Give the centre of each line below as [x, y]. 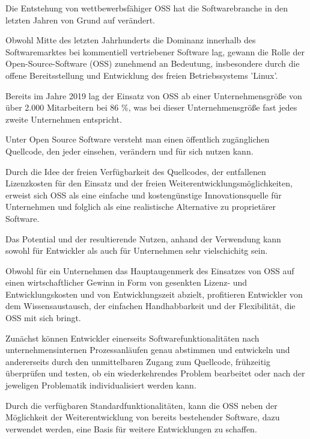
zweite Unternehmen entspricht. [64, 119]
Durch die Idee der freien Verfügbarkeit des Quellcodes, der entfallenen [136, 171]
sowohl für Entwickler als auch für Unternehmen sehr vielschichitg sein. [137, 250]
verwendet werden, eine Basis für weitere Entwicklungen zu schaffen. [131, 428]
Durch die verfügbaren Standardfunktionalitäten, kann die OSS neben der [141, 405]
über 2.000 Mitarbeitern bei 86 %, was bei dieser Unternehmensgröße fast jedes [151, 107]
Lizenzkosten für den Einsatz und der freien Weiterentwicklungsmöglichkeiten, [149, 183]
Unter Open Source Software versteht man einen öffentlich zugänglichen [138, 139]
